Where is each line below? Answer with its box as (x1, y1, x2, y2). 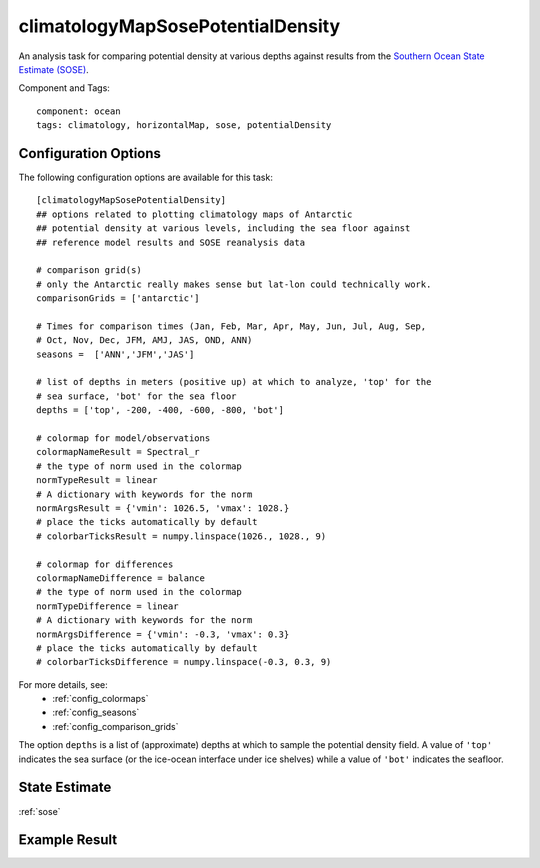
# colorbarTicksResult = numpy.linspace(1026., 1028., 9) (36, 530, 327, 542)
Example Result (18, 831, 118, 849)
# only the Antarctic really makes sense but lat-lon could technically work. (36, 278, 432, 290)
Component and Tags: (18, 82, 110, 94)
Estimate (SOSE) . (18, 63, 89, 75)
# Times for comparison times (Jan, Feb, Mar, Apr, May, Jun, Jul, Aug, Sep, (36, 320, 427, 332)
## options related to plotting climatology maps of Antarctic (36, 208, 353, 220)
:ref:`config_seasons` (52, 706, 140, 719)
